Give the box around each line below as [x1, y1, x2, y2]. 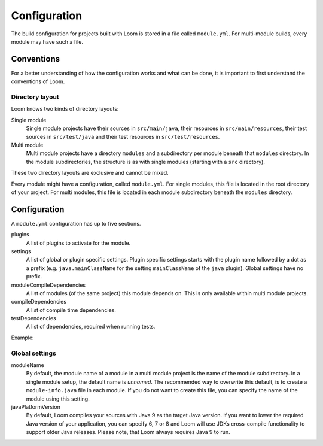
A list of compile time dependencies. [26, 306, 116, 314]
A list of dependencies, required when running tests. [26, 323, 156, 330]
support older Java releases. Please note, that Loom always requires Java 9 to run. [26, 429, 230, 436]
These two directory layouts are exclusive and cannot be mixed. [11, 169, 169, 177]
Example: [11, 334, 34, 341]
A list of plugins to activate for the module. [26, 239, 131, 247]
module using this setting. [26, 395, 90, 402]
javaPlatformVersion [11, 403, 61, 410]
